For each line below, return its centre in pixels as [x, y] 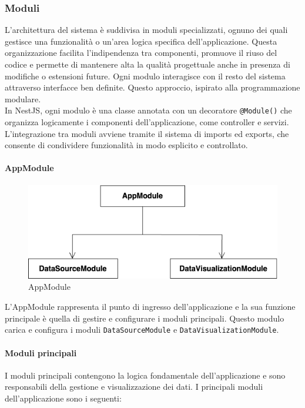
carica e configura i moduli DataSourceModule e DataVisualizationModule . [142, 330]
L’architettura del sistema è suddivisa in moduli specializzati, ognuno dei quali [146, 30]
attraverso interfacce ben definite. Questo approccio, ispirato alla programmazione [152, 87]
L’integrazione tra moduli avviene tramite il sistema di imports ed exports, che [147, 133]
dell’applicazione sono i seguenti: [63, 398]
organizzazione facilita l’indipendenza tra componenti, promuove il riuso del [141, 53]
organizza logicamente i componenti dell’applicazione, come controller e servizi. [147, 122]
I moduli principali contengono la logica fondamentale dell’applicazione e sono [145, 375]
